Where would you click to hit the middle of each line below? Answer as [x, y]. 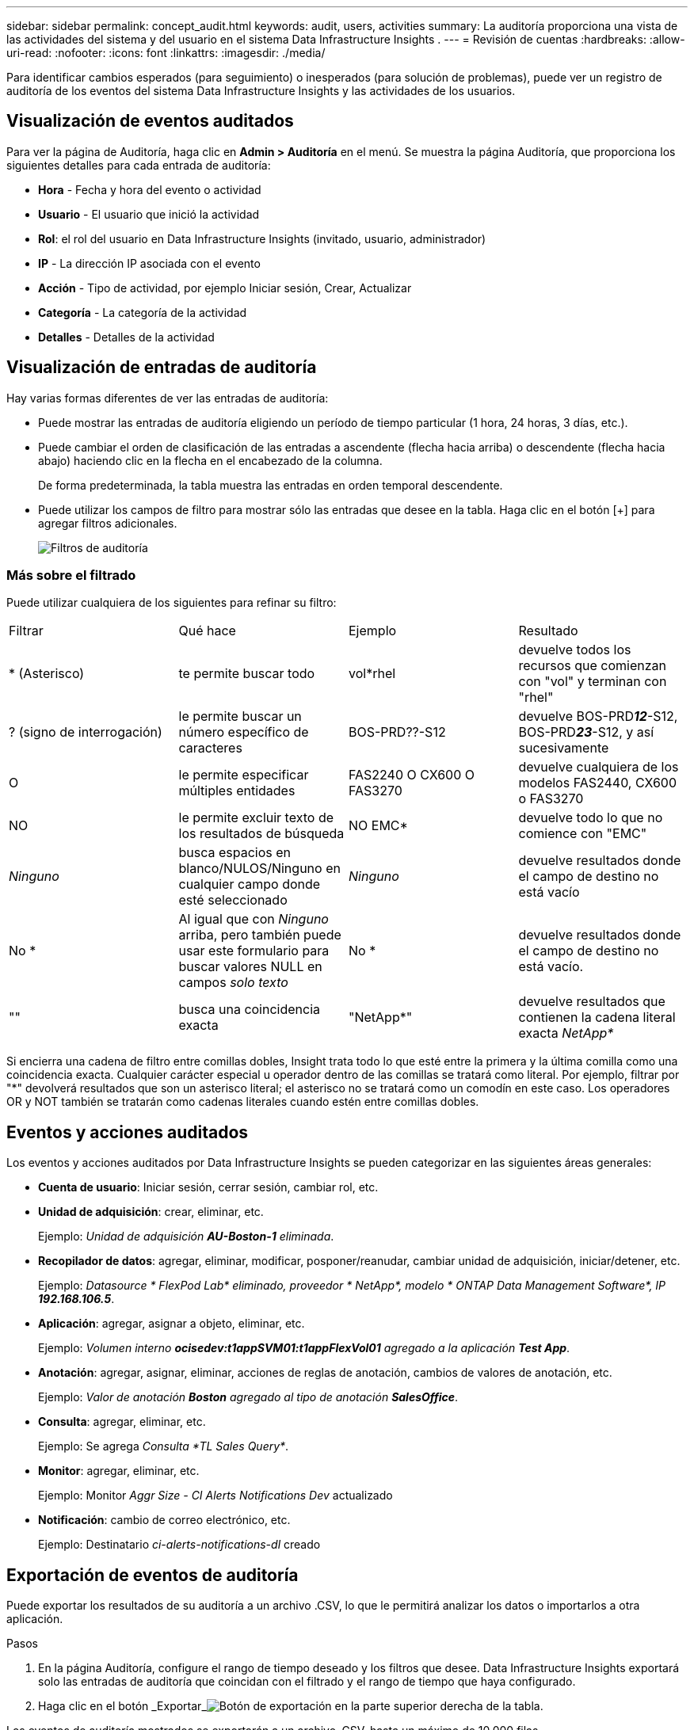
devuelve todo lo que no [591, 818]
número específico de [244, 732]
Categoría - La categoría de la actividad [143, 312]
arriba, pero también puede [260, 935]
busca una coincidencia [250, 1010]
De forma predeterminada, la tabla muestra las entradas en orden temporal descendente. [271, 485]
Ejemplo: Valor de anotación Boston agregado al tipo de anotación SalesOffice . [248, 1397]
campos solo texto [233, 983]
